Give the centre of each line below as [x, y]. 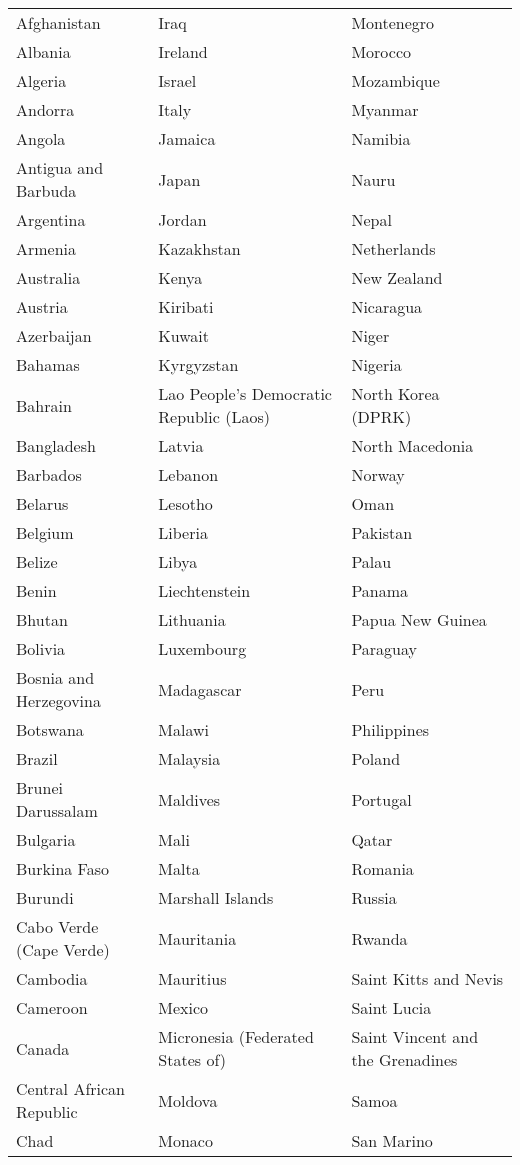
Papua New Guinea [419, 619]
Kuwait [183, 335]
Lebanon [188, 474]
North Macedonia [412, 445]
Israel [177, 80]
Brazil [37, 758]
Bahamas [48, 364]
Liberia [183, 532]
